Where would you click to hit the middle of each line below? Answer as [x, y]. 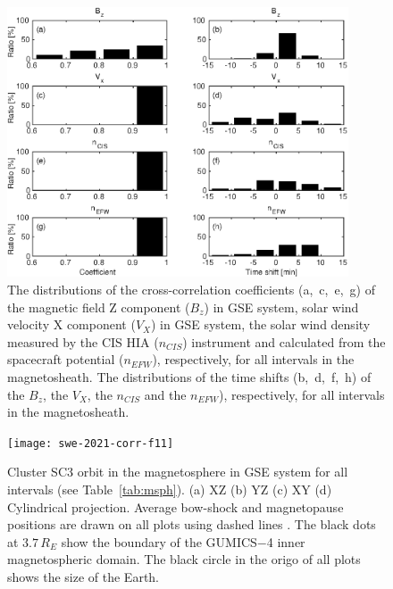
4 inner [286, 541]
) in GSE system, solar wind [281, 307]
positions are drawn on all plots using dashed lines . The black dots [192, 524]
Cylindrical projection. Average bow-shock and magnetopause [176, 506]
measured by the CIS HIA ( [83, 341]
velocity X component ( [71, 324]
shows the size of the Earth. [84, 576]
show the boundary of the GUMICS [159, 541]
